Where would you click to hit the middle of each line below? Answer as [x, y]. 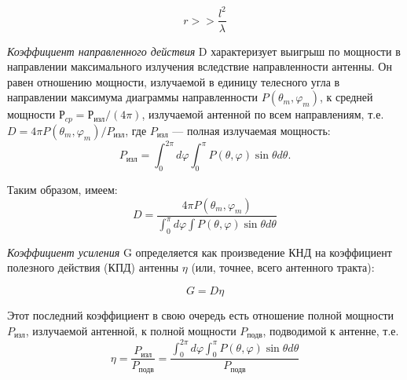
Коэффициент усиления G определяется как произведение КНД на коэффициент [200, 252]
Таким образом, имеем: [62, 190]
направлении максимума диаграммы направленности [133, 97]
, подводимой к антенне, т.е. [331, 330]
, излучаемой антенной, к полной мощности [131, 330]
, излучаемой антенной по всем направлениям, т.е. [263, 114]
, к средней [346, 97]
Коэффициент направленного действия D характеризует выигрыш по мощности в [204, 51]
